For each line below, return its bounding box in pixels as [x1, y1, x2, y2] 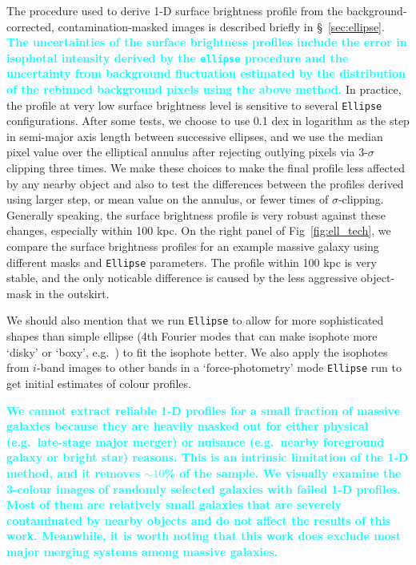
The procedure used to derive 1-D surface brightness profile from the [6, 2, 343, 18]
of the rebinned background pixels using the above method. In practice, [6, 81, 402, 98]
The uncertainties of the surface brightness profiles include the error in [6, 34, 407, 50]
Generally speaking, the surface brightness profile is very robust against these [6, 206, 386, 223]
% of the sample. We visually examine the [164, 464, 402, 481]
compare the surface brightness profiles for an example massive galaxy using [6, 238, 379, 255]
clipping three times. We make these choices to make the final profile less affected [6, 159, 406, 176]
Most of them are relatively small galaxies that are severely [6, 496, 342, 513]
